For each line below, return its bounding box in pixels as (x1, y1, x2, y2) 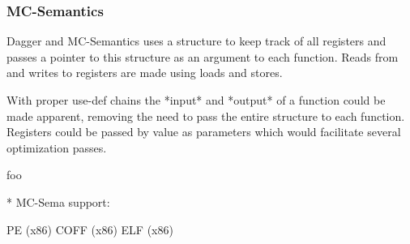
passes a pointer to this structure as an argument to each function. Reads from (6, 48, 399, 65)
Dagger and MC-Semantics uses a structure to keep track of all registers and (6, 32, 387, 49)
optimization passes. (6, 139, 107, 156)
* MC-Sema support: (6, 193, 110, 210)
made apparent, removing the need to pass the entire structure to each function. (6, 107, 405, 124)
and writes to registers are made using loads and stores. (6, 64, 283, 81)
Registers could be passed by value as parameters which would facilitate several (6, 123, 401, 140)
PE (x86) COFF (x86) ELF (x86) (6, 220, 173, 238)
